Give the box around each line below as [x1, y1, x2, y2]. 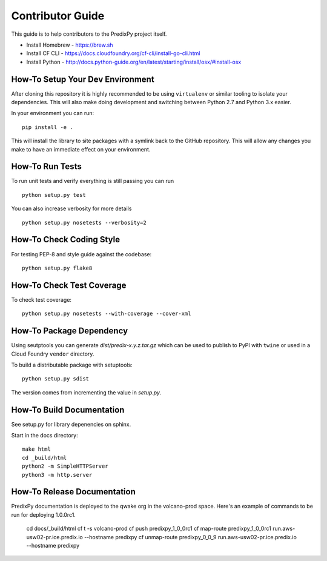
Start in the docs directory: [11, 432, 78, 439]
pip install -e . [22, 124, 73, 130]
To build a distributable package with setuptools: [11, 361, 133, 368]
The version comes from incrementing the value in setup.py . [11, 388, 162, 396]
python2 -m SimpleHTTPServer [22, 463, 108, 470]
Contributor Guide [11, 9, 105, 22]
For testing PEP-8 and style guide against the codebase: [11, 250, 152, 257]
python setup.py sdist [22, 376, 90, 382]
